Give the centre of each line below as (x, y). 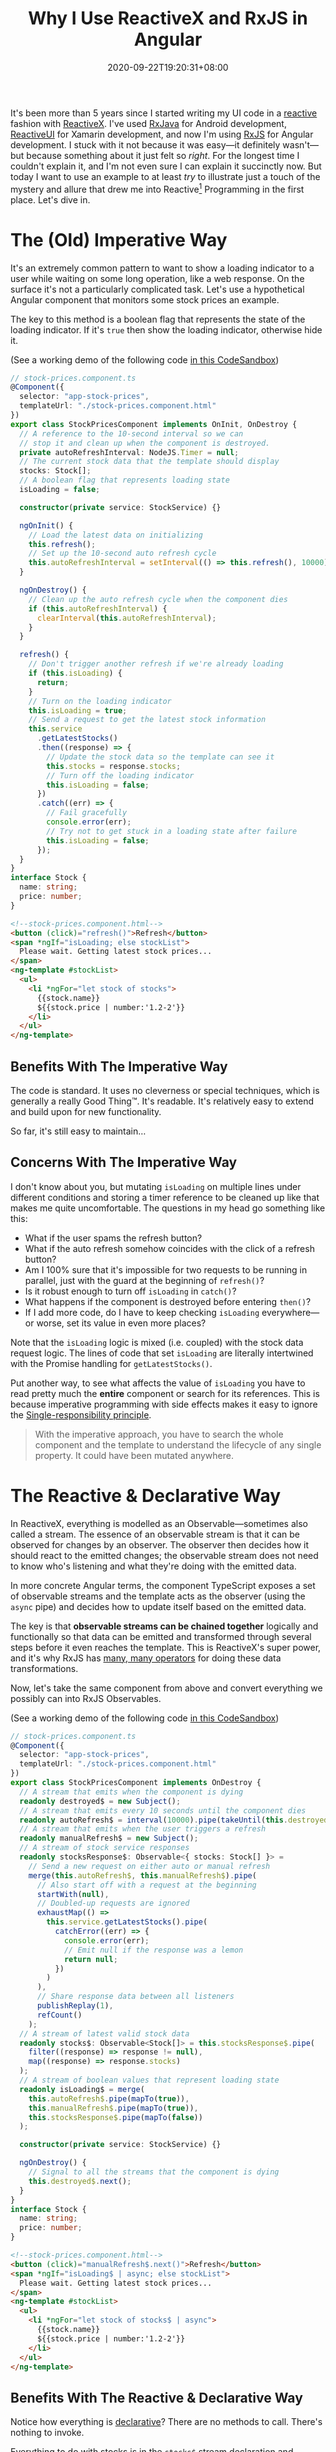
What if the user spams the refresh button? (113, 1238)
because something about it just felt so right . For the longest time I (163, 155)
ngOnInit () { (46, 525)
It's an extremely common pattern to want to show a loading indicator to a (162, 268)
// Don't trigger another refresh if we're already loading (156, 664)
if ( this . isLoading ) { (75, 673)
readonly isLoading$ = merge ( (82, 2089)
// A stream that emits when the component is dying (131, 1792)
